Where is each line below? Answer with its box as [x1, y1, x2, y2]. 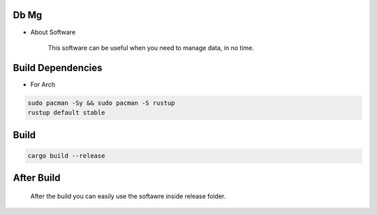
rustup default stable [27, 109, 105, 117]
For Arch [30, 80, 56, 89]
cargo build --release [27, 151, 105, 160]
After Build [13, 172, 61, 184]
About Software [30, 28, 76, 36]
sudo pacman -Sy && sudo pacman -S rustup [27, 98, 175, 107]
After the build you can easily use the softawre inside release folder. [30, 192, 226, 200]
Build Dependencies [13, 61, 103, 73]
